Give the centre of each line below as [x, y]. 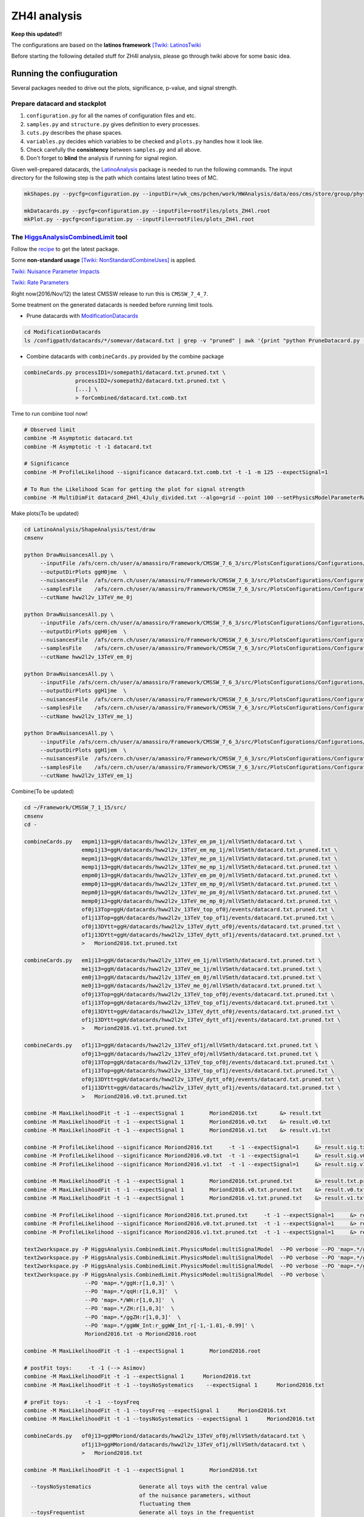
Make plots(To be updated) [45, 513]
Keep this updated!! [37, 34]
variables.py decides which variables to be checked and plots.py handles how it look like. [145, 141]
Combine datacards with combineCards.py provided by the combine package [125, 356]
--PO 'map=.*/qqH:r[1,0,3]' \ [131, 1292]
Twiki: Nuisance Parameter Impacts [56, 271]
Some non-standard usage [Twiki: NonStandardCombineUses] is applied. [104, 260]
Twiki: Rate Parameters [40, 283]
